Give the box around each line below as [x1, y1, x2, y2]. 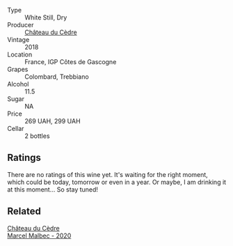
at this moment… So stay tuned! [7, 185, 99, 194]
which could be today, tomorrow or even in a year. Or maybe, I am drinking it [7, 178, 227, 186]
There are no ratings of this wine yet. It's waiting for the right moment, [7, 170, 209, 178]
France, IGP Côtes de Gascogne [24, 58, 117, 66]
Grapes [7, 66, 29, 73]
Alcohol [7, 80, 29, 88]
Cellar [7, 125, 24, 132]
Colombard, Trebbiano [24, 72, 89, 81]
